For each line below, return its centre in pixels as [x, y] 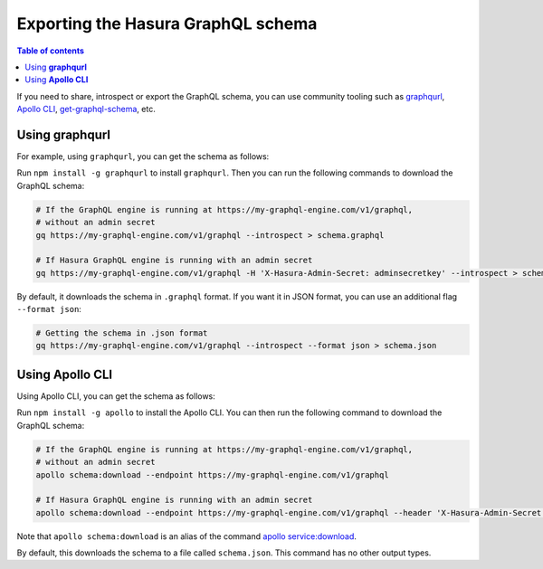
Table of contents [51, 51]
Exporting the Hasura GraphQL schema [167, 24]
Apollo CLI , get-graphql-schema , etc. [86, 109]
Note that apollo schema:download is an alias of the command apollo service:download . [187, 536]
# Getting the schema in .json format [122, 333]
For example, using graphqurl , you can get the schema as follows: [143, 156]
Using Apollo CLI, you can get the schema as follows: [116, 396]
